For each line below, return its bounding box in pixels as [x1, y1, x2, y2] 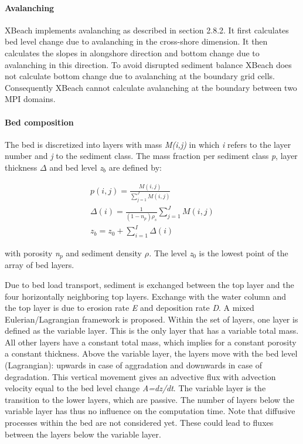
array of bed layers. [5, 259, 74, 271]
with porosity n [5, 246, 60, 259]
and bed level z [49, 161, 104, 173]
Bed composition [5, 116, 74, 128]
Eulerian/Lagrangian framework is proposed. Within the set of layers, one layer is [5, 313, 298, 325]
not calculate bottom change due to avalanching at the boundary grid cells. [5, 70, 275, 82]
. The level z [148, 246, 193, 259]
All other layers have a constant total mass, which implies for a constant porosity [5, 335, 297, 348]
